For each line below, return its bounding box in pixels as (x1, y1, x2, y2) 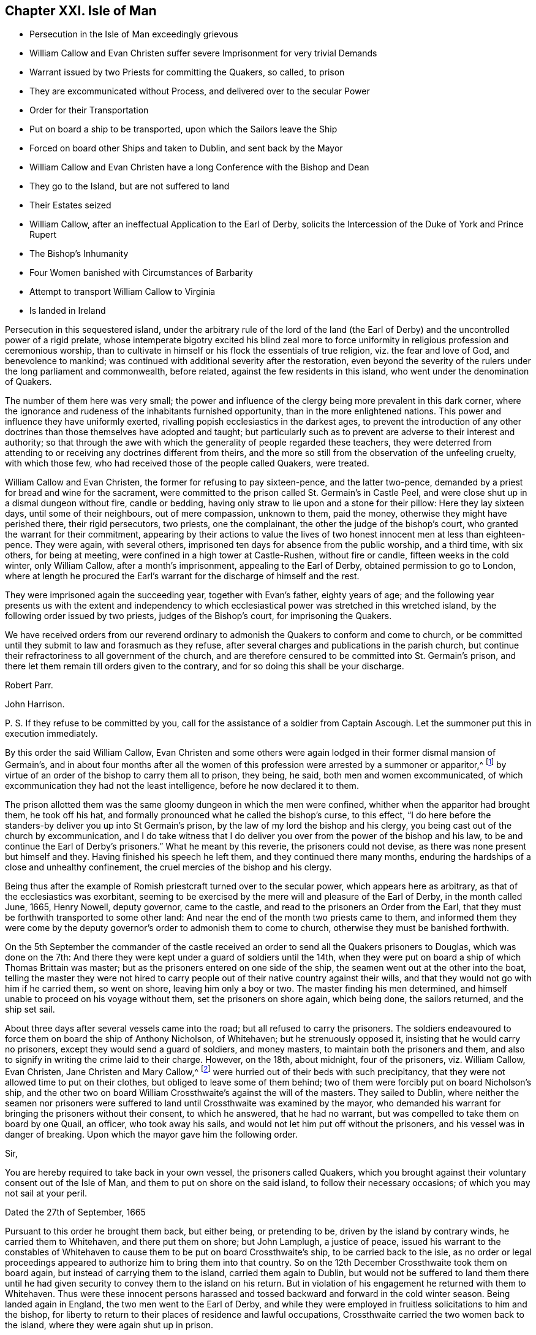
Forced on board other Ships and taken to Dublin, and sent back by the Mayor (29, 143, 343, 154)
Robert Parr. (5, 680, 53, 691)
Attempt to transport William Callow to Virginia (29, 286, 216, 297)
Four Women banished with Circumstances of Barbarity (29, 267, 253, 278)
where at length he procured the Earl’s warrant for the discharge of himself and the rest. (5, 571, 360, 582)
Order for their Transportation (29, 105, 149, 116)
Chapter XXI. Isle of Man (5, 3, 157, 18)
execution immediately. (5, 728, 98, 739)
